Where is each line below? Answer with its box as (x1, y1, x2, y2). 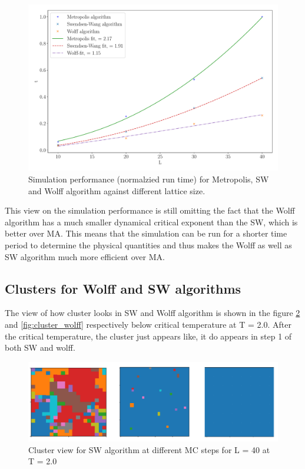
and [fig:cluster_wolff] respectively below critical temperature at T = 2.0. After (5, 318, 291, 330)
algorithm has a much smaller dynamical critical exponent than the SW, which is (5, 215, 298, 228)
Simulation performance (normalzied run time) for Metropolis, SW (28, 172, 269, 185)
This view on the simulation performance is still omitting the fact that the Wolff (5, 204, 295, 217)
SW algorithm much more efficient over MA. (5, 250, 165, 262)
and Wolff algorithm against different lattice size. (28, 184, 205, 197)
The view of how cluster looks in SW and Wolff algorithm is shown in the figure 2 (5, 307, 300, 319)
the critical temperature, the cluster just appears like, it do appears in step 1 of (5, 330, 292, 342)
